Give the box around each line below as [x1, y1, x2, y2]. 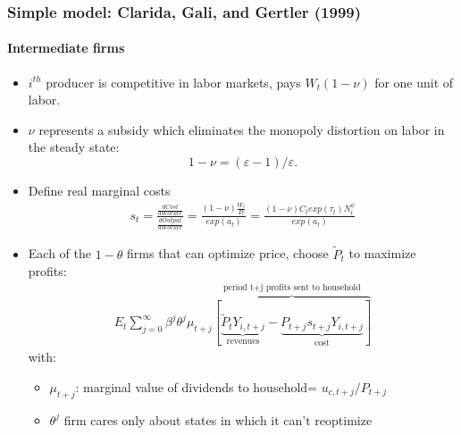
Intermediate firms [7, 38, 125, 57]
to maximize [348, 244, 416, 263]
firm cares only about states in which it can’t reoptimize [63, 410, 373, 429]
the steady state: [28, 138, 120, 156]
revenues [226, 336, 260, 346]
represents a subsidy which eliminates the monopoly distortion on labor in [38, 120, 445, 138]
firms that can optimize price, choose [127, 244, 329, 263]
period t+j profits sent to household [223, 283, 361, 293]
